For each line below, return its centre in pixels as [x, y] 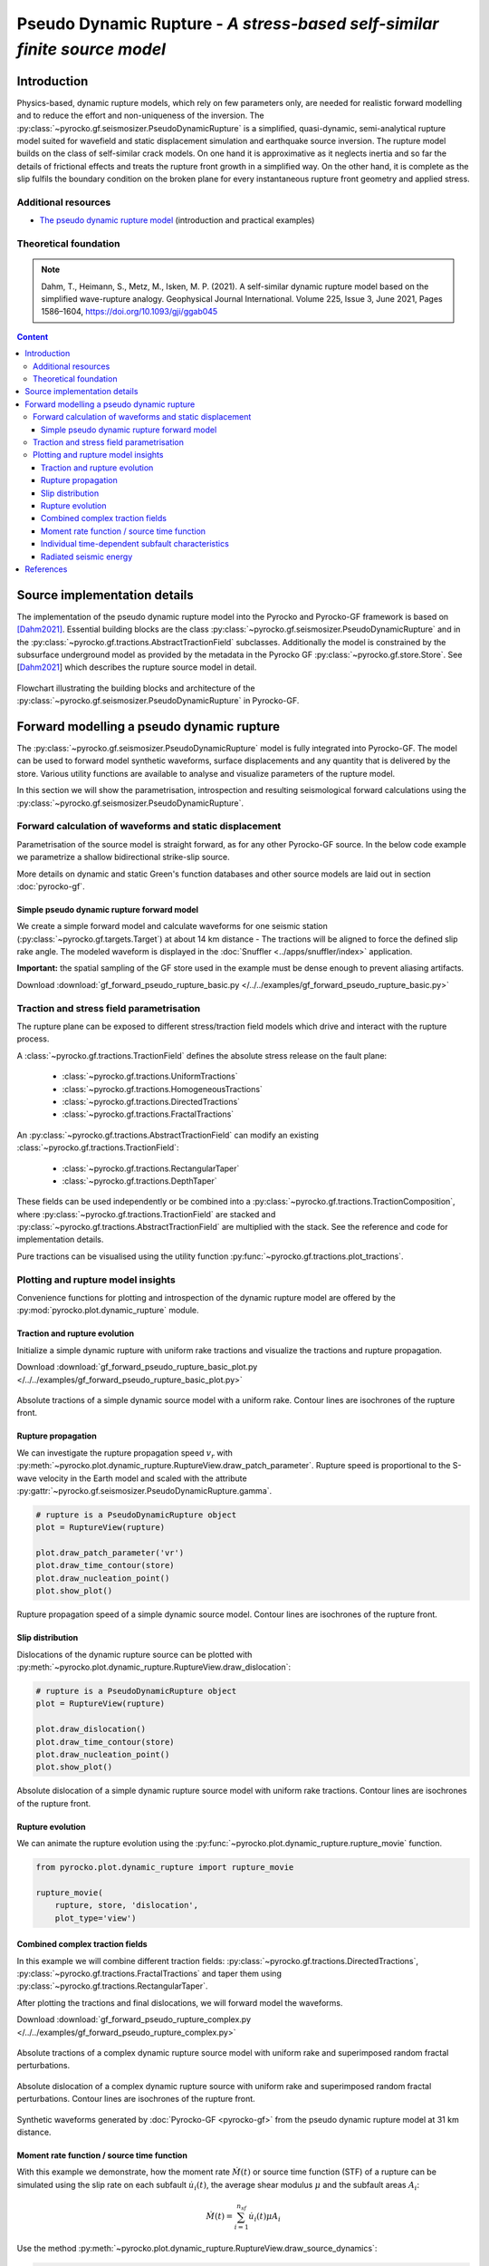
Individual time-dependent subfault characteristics [135, 544]
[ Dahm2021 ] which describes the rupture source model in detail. [137, 667]
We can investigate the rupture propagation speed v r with [125, 1453]
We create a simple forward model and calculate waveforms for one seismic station [172, 926]
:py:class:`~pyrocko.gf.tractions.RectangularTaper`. [112, 1986]
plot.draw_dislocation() [91, 1729]
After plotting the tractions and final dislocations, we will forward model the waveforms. [180, 2002]
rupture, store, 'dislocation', [127, 1905]
